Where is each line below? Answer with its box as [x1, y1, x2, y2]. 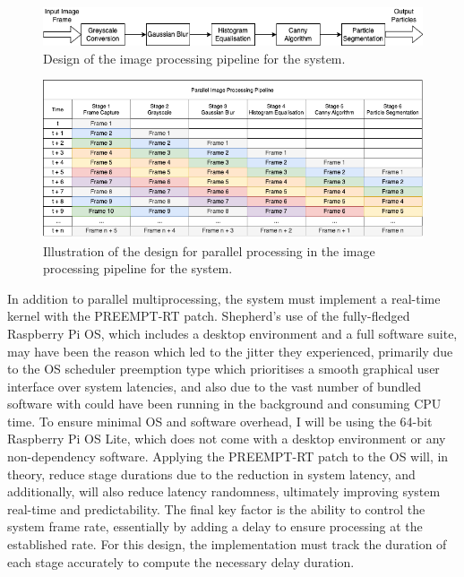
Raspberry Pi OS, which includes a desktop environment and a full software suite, [7, 323, 458, 342]
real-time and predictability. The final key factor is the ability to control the [7, 499, 425, 518]
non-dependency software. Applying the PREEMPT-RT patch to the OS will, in [7, 447, 449, 466]
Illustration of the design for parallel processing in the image [43, 241, 375, 260]
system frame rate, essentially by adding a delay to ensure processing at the [7, 517, 423, 536]
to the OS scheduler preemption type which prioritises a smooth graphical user [7, 359, 440, 378]
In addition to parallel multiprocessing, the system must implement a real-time [7, 288, 441, 307]
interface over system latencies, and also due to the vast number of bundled [7, 376, 422, 395]
